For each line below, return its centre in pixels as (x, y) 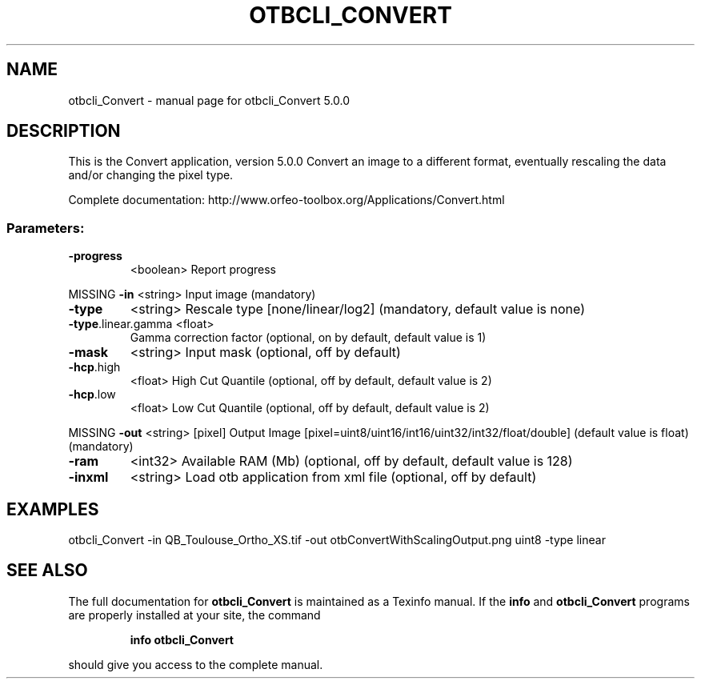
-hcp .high (94, 367)
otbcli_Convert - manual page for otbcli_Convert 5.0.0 (209, 100)
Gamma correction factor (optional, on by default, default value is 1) (308, 338)
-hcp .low (92, 395)
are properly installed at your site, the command (194, 615)
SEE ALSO (47, 571)
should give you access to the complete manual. (196, 664)
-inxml (88, 477)
